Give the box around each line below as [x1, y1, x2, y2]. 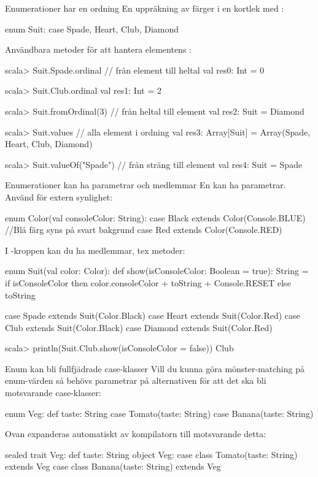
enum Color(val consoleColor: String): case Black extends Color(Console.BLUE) [5, 211, 306, 224]
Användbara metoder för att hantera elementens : [5, 43, 192, 56]
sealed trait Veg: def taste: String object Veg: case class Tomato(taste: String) [5, 448, 298, 460]
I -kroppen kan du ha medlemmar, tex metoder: [5, 243, 185, 256]
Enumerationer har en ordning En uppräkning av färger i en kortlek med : [5, 2, 284, 14]
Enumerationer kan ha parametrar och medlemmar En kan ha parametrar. [5, 178, 286, 191]
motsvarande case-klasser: [5, 386, 101, 399]
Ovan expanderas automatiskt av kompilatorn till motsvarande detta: [5, 427, 266, 440]
